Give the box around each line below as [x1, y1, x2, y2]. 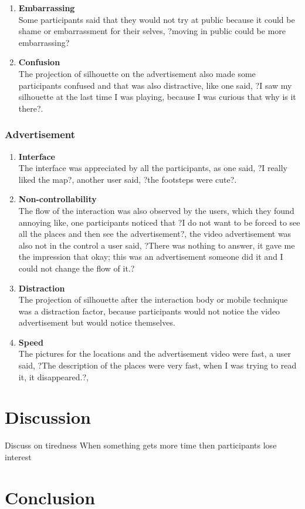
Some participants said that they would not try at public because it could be [18, 13, 295, 25]
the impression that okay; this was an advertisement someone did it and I [18, 250, 283, 263]
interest [5, 450, 32, 463]
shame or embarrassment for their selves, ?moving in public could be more [18, 25, 286, 37]
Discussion [5, 405, 91, 429]
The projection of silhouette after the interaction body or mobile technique [18, 293, 288, 306]
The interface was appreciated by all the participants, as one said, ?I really [18, 162, 287, 174]
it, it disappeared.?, [18, 370, 89, 383]
